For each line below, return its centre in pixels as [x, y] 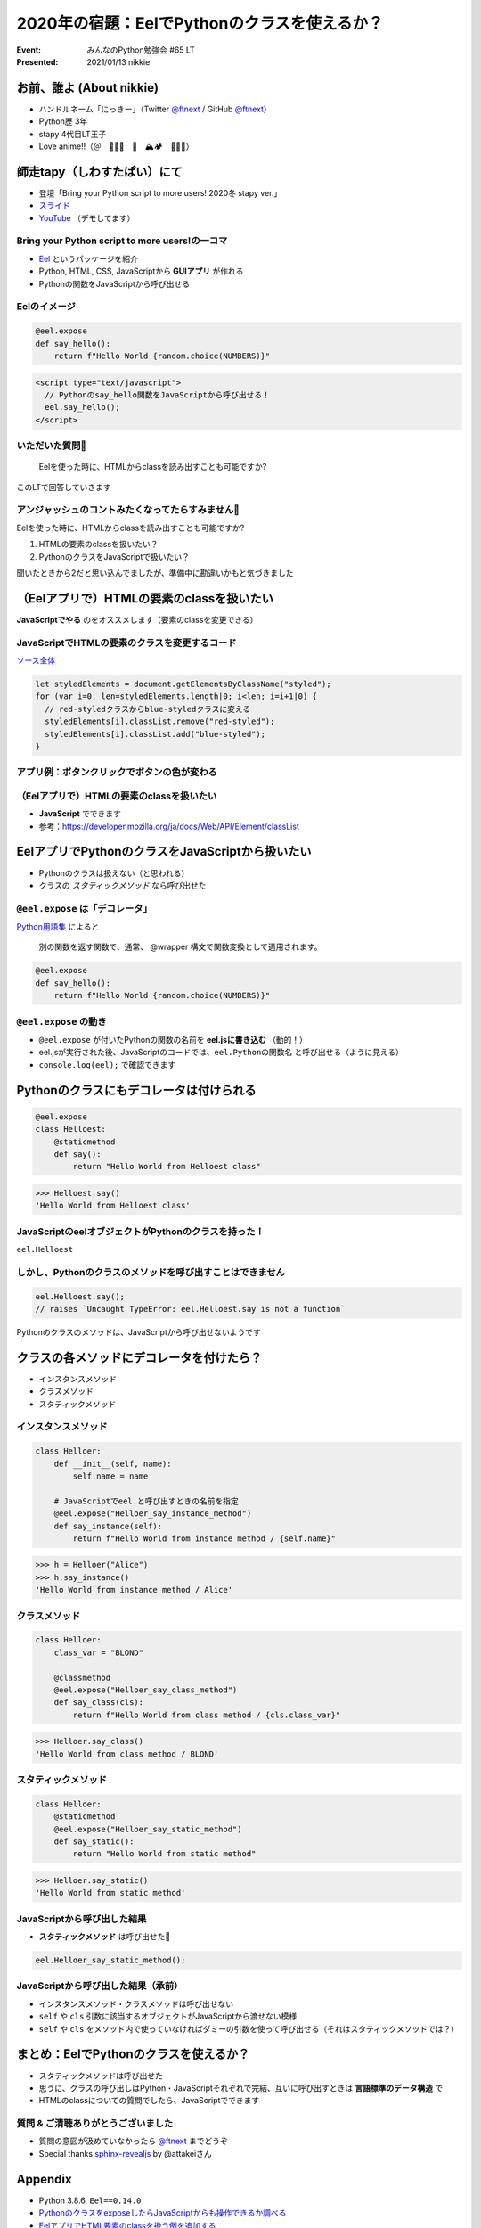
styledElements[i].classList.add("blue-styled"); [155, 734]
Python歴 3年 [63, 121]
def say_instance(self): [108, 1526]
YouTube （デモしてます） [87, 217]
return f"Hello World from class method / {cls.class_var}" [207, 1715]
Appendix [44, 2179]
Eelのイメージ [46, 307]
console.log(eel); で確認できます [107, 1064]
